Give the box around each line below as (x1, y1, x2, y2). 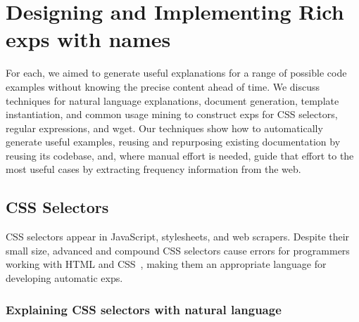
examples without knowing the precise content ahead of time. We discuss (6, 79, 320, 94)
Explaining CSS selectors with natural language (6, 300, 282, 318)
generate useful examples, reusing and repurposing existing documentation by (6, 134, 341, 149)
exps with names (6, 25, 171, 53)
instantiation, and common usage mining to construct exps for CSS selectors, (6, 107, 338, 122)
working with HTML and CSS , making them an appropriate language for (6, 257, 327, 271)
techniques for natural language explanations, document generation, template (6, 93, 339, 108)
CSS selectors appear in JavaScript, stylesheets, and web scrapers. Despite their (6, 229, 350, 244)
